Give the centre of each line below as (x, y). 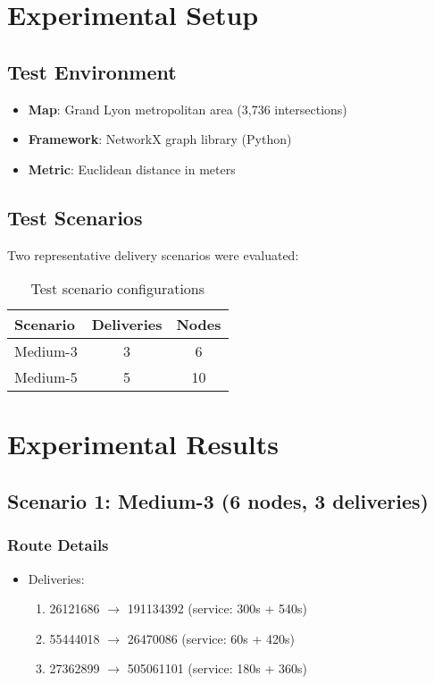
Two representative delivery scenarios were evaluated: (153, 254)
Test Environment (92, 71)
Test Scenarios (75, 217)
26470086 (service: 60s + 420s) (211, 638)
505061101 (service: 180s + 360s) (217, 668)
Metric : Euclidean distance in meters (132, 169)
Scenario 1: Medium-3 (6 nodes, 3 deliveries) (218, 500)
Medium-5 (46, 377)
